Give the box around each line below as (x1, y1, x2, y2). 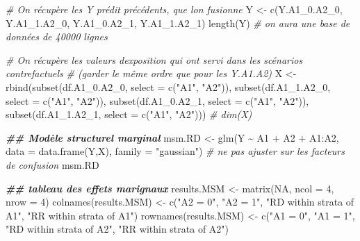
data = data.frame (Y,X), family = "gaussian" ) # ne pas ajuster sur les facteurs (6, 144, 345, 158)
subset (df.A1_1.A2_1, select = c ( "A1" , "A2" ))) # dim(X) (6, 107, 252, 122)
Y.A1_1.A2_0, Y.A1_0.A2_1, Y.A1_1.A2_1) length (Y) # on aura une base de (6, 15, 350, 30)
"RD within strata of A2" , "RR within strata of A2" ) (6, 222, 229, 236)
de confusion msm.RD (6, 157, 99, 172)
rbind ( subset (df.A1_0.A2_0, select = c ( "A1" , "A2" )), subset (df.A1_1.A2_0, (6, 79, 331, 94)
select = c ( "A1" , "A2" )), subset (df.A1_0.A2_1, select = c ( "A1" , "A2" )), (6, 93, 309, 108)
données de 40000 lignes (6, 29, 108, 44)
